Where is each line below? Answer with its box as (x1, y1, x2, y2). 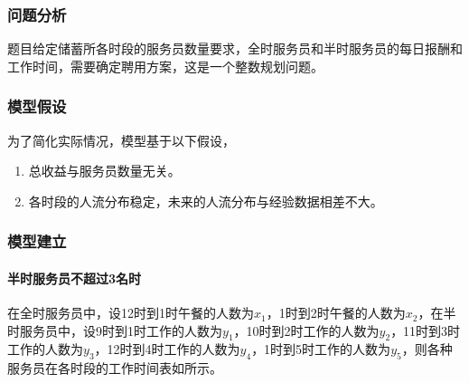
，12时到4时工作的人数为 (94, 340, 240, 359)
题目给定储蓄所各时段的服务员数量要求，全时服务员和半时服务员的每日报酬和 (7, 39, 463, 58)
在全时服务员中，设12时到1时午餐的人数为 (7, 303, 254, 322)
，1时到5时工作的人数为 (251, 340, 391, 359)
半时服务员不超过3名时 (7, 268, 142, 287)
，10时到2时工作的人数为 (233, 321, 380, 340)
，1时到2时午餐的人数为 (266, 303, 406, 322)
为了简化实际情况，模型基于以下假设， (7, 130, 235, 149)
